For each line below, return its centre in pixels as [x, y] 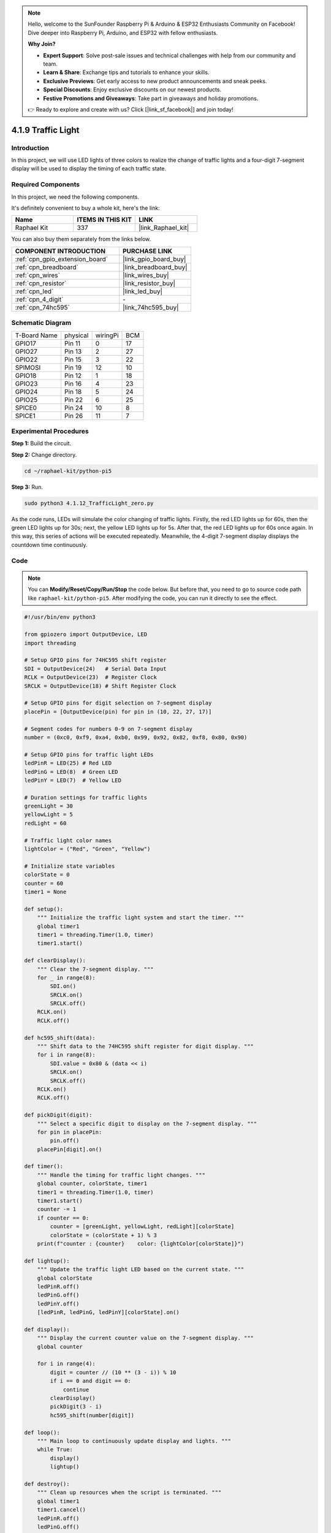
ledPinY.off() [58, 1304]
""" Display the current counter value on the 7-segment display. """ [146, 1338]
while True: [55, 1450]
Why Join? [42, 44]
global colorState [65, 1278]
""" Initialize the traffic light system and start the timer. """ [141, 918]
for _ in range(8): [67, 977]
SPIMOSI [28, 367]
